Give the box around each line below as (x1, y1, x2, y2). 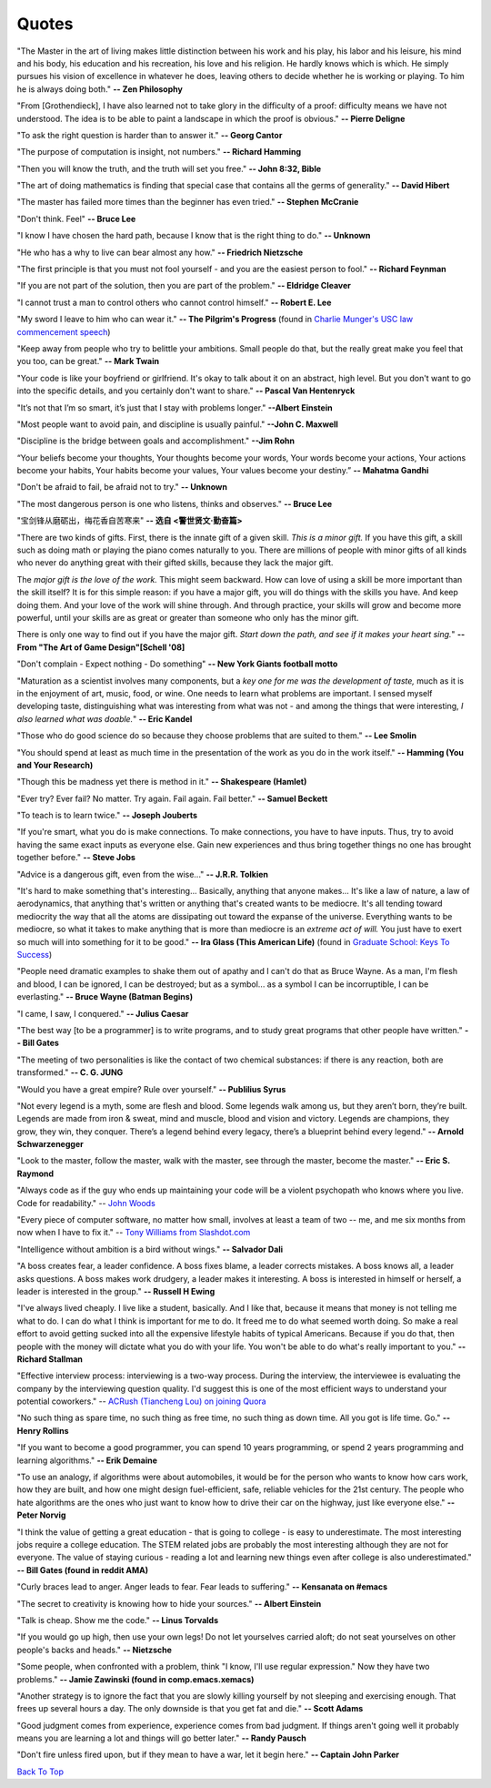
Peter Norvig (16, 1509, 66, 1520)
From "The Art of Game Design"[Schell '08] (16, 642, 185, 653)
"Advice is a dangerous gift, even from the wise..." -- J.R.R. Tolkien (16, 869, 268, 879)
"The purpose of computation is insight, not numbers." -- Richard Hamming (16, 147, 302, 157)
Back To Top (16, 1766, 64, 1777)
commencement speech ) (16, 326, 111, 337)
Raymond (16, 1168, 55, 1179)
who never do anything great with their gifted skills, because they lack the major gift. (16, 557, 334, 568)
